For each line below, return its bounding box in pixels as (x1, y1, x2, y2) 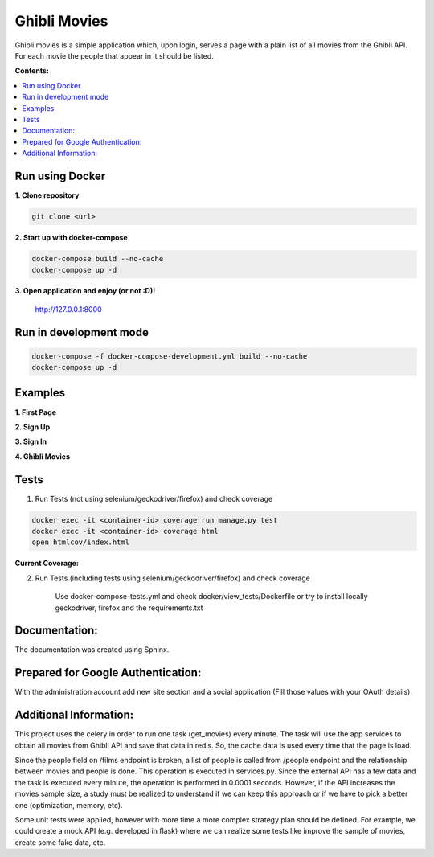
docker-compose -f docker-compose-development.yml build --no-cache (31, 351, 308, 361)
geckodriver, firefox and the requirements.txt (55, 603, 204, 613)
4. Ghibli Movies (14, 451, 71, 461)
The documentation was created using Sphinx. (14, 645, 170, 654)
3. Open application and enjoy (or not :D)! (14, 286, 156, 296)
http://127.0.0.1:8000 (35, 304, 102, 314)
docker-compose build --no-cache (31, 254, 164, 263)
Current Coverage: (14, 559, 80, 568)
